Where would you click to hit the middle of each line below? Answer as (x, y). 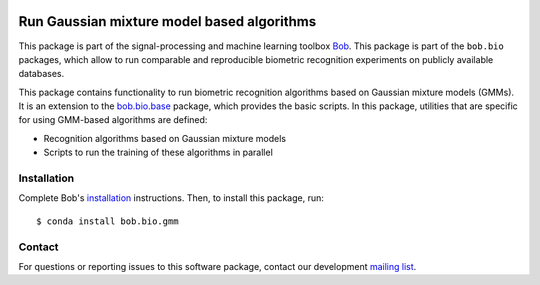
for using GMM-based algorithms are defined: (113, 120)
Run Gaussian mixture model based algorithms (167, 21)
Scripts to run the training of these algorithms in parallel (158, 152)
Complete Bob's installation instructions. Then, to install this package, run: (171, 198)
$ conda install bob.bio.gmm (107, 221)
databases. (41, 74)
